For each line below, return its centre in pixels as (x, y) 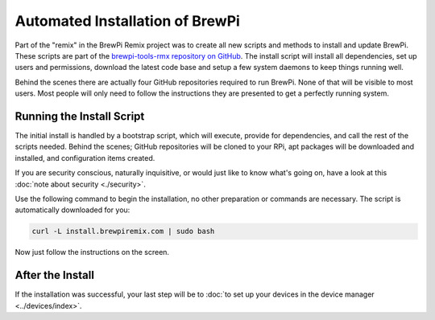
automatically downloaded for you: (72, 210)
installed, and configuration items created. (85, 158)
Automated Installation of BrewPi (128, 21)
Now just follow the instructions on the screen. (92, 252)
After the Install (54, 275)
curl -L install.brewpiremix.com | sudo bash (123, 232)
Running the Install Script (80, 116)
